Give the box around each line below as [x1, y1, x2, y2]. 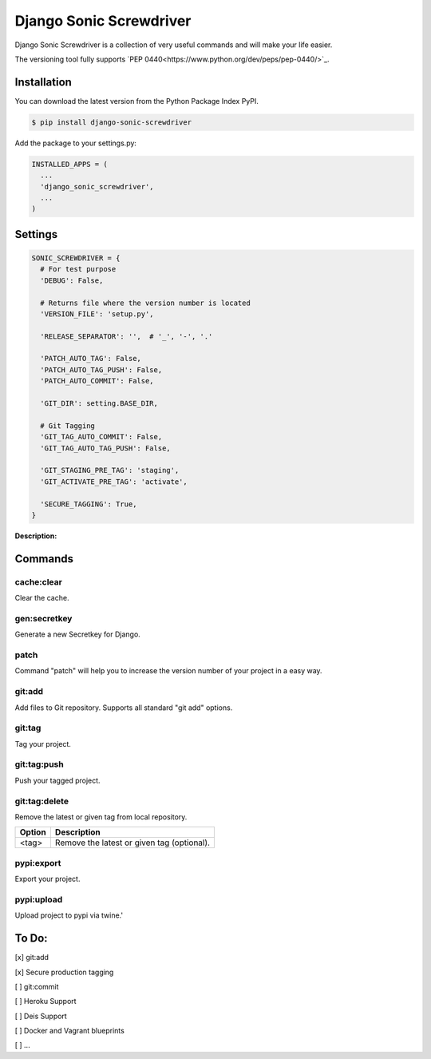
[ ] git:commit [14, 982, 59, 991]
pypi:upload [14, 894, 63, 905]
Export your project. [14, 875, 81, 884]
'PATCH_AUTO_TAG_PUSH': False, [40, 365, 163, 375]
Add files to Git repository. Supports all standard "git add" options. [14, 703, 233, 712]
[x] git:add [14, 953, 49, 962]
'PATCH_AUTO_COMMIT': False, [40, 376, 155, 386]
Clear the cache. [14, 593, 69, 603]
